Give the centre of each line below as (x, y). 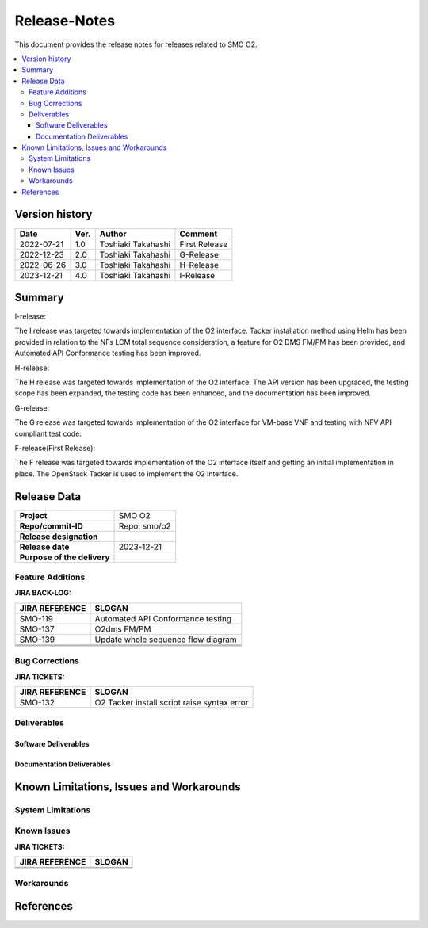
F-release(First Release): (55, 448)
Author (113, 234)
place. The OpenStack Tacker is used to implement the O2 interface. (126, 474)
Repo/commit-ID (51, 525)
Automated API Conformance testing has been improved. (108, 353)
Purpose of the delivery (65, 557)
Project (33, 515)
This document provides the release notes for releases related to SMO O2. (136, 44)
